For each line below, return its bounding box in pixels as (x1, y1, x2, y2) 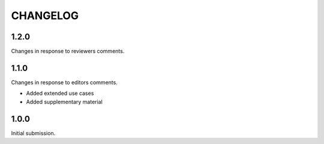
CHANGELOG (11, 9, 79, 22)
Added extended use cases (26, 90, 94, 97)
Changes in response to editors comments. (11, 78, 118, 86)
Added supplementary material (26, 98, 103, 105)
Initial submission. (11, 129, 56, 137)
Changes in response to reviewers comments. (11, 48, 125, 55)
